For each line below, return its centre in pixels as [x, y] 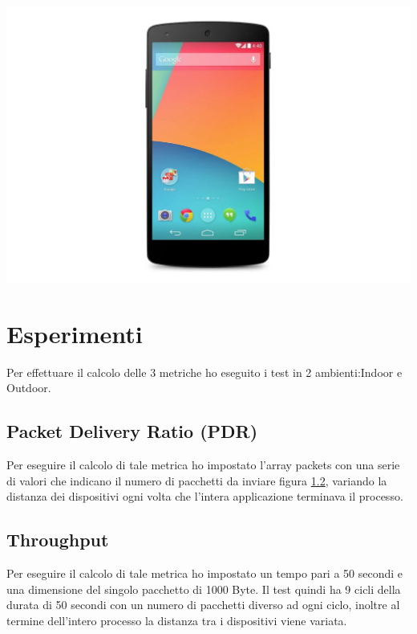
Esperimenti [75, 333]
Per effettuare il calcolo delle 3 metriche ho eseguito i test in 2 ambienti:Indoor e [204, 372]
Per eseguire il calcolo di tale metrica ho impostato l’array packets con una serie [203, 465]
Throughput [58, 540]
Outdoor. [29, 388]
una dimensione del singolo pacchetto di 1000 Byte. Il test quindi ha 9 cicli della [204, 589]
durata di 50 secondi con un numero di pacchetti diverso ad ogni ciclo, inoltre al [203, 605]
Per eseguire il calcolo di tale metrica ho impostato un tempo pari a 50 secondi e [205, 573]
